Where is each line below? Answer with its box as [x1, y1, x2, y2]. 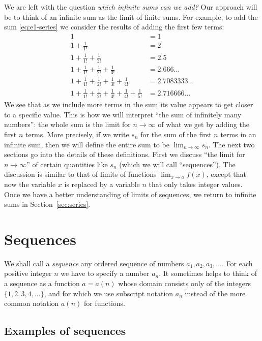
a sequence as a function [4, 278, 80, 289]
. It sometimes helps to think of [159, 268, 257, 278]
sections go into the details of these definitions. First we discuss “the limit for [4, 149, 245, 160]
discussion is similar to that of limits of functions [4, 169, 157, 179]
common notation [4, 298, 59, 308]
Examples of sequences [4, 323, 126, 338]
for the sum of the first [140, 129, 212, 139]
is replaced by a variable [64, 178, 140, 189]
